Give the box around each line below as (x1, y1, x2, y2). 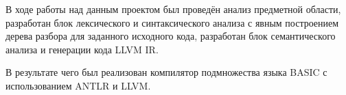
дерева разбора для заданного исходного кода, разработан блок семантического (5, 29, 336, 43)
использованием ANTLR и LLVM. (5, 78, 151, 92)
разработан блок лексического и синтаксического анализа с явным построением (5, 15, 339, 29)
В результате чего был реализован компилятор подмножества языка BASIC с (5, 65, 327, 79)
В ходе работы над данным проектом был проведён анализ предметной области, (5, 2, 341, 16)
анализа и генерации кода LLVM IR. (5, 42, 159, 56)
